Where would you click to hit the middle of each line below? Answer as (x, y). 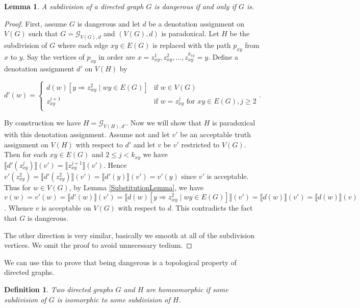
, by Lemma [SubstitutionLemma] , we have (136, 187)
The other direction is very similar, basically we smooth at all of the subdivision (130, 235)
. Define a (223, 57)
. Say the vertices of (54, 57)
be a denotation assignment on (196, 23)
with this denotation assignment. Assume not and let (87, 134)
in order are (117, 57)
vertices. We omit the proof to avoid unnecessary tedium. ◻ (98, 245)
